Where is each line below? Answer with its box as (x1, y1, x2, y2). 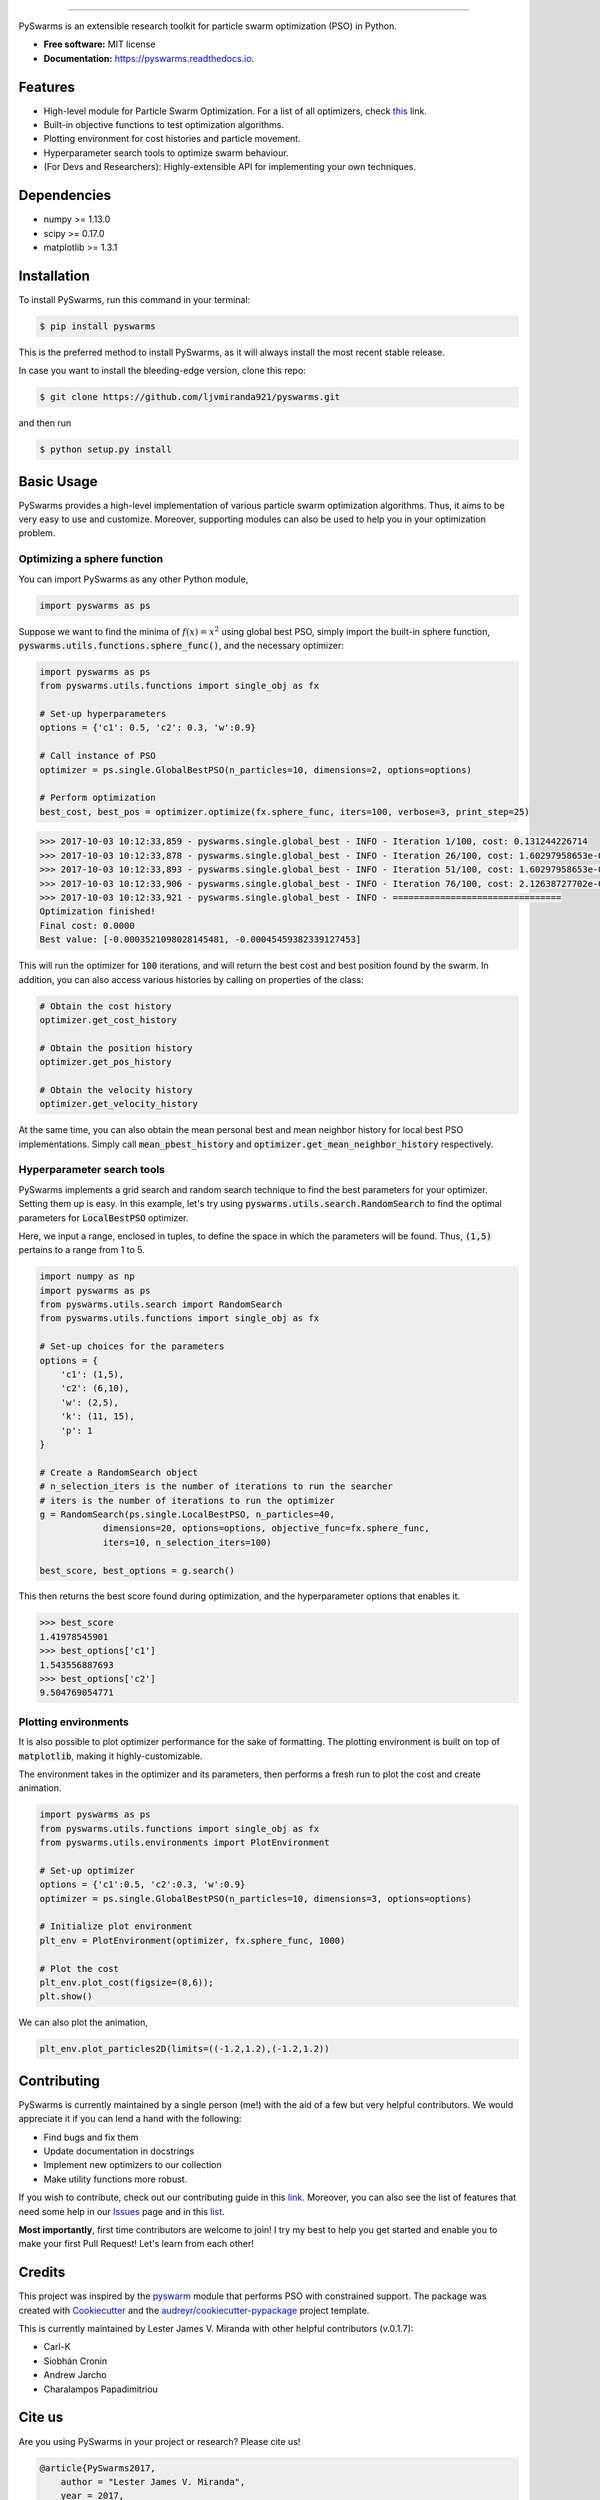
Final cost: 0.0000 (39, 920, 135, 931)
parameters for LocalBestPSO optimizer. (18, 1211, 189, 1224)
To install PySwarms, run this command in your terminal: (18, 293, 251, 305)
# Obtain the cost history (39, 1000, 172, 1012)
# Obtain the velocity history (39, 1084, 194, 1095)
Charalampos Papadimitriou (43, 2383, 159, 2395)
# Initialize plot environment (39, 1921, 194, 1932)
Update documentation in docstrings (43, 2145, 195, 2157)
